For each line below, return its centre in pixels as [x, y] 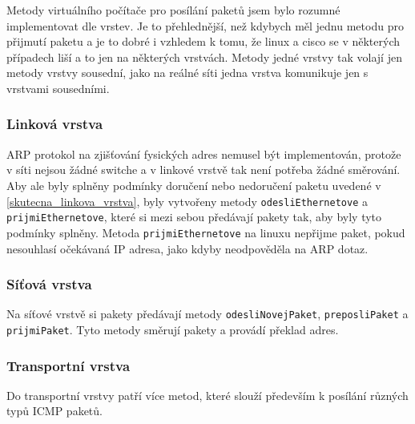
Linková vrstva [55, 124]
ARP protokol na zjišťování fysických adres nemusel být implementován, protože [204, 153]
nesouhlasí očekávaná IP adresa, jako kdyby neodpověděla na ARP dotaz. [187, 248]
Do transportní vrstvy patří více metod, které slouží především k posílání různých [207, 395]
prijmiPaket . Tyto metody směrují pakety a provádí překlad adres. [173, 329]
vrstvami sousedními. [58, 88]
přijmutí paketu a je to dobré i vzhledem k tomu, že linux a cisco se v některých [203, 41]
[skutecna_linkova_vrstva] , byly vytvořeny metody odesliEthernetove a [187, 201]
